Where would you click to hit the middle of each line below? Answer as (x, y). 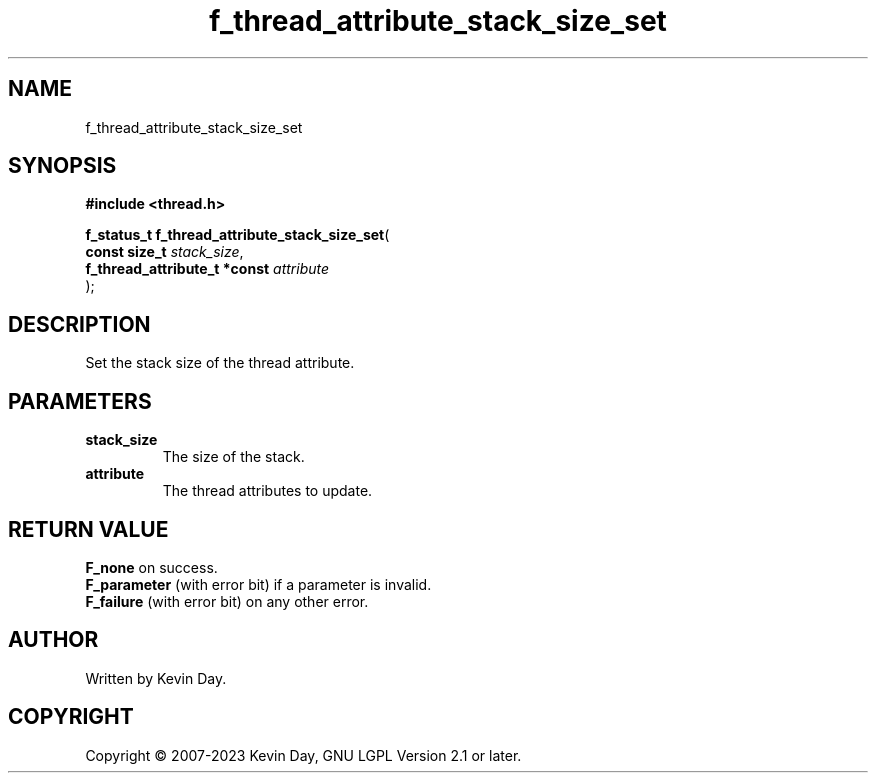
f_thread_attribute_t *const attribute (207, 269)
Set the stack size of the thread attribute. (220, 363)
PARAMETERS (80, 401)
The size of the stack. (233, 457)
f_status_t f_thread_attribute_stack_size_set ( (237, 235)
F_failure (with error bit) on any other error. (227, 601)
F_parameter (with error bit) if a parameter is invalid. (258, 584)
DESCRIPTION (79, 324)
